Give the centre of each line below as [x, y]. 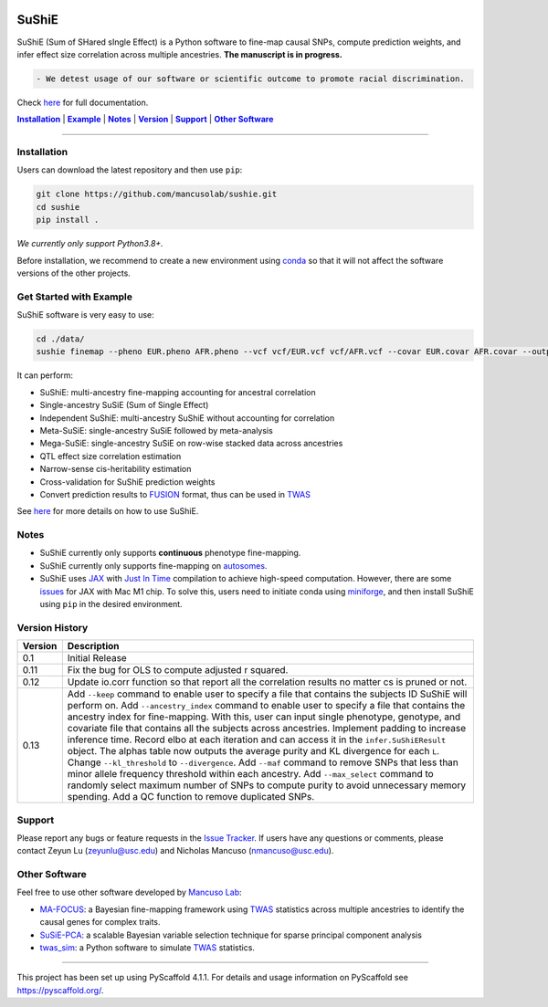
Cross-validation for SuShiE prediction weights [127, 482]
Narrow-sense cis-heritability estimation [116, 469]
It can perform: [45, 375]
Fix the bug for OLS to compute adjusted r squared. [178, 670]
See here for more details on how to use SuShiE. [108, 511]
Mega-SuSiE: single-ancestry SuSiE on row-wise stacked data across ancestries [191, 444]
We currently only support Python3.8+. [90, 244]
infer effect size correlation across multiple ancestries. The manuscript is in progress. [179, 54]
